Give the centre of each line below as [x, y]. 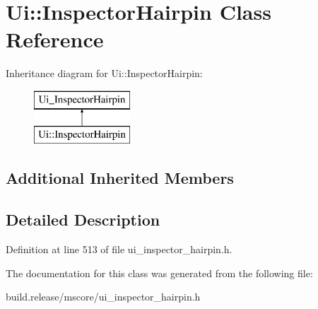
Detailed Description [83, 220]
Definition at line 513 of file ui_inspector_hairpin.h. [119, 249]
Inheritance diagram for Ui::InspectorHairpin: [104, 73]
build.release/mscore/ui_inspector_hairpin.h [103, 297]
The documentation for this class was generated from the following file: [159, 273]
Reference [55, 39]
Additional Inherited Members [120, 178]
